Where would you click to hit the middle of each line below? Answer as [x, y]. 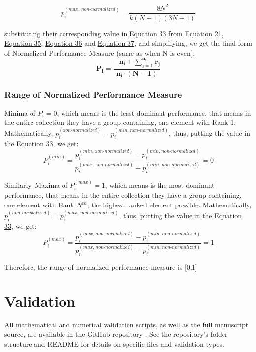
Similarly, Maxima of [36, 185]
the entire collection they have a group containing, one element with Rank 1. [120, 122]
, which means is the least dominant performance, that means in [154, 112]
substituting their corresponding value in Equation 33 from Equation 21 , [114, 33]
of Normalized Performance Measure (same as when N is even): [100, 52]
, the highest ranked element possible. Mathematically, [169, 205]
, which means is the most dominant [160, 185]
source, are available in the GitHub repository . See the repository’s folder [116, 334]
